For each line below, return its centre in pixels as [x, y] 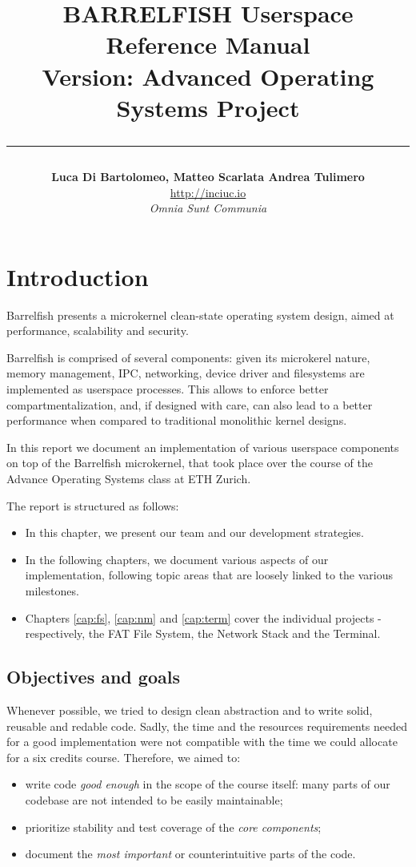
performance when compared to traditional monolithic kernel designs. [177, 420]
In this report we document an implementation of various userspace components [203, 447]
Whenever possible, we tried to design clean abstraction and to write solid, [190, 710]
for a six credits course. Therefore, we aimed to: [124, 757]
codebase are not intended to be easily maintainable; [154, 799]
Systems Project [208, 107]
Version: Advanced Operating [208, 76]
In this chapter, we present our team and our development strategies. [194, 532]
